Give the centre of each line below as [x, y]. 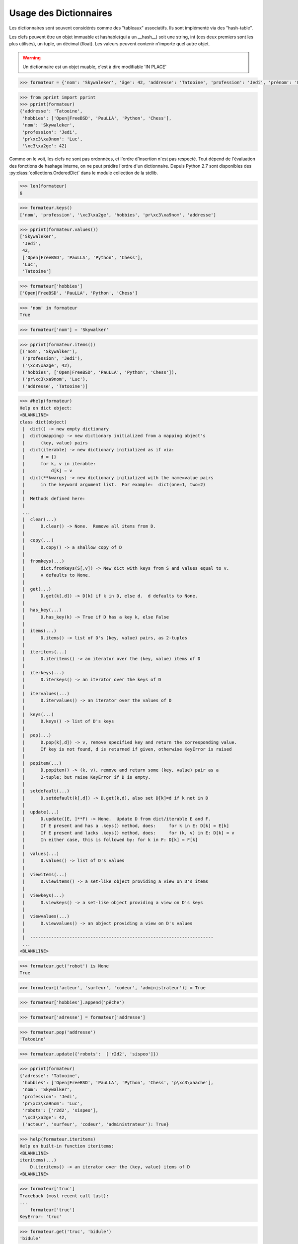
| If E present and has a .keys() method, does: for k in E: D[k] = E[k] [126, 826]
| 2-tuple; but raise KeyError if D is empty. [87, 777]
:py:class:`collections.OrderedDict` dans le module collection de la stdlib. [84, 173]
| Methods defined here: [54, 498]
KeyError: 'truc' [41, 1216]
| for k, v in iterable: [59, 464]
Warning [32, 58]
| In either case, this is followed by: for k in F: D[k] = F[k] [110, 840]
